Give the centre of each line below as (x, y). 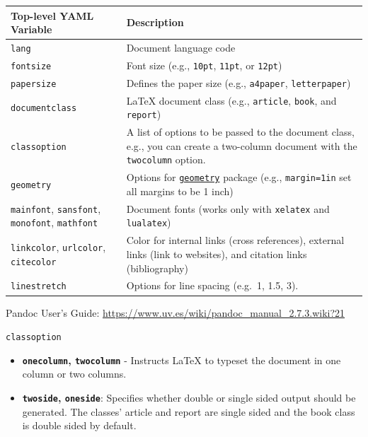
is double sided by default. (79, 425)
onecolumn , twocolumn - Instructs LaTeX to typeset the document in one (182, 360)
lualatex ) (149, 222)
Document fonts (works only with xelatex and (228, 208)
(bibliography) (157, 268)
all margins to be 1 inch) (180, 191)
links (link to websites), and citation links (217, 254)
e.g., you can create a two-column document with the (242, 145)
